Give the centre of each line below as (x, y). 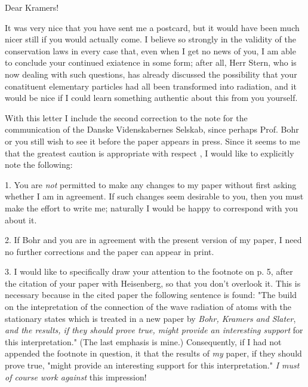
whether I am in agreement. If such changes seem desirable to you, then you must (154, 196)
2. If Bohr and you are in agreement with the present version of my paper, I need (153, 240)
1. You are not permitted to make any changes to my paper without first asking (151, 184)
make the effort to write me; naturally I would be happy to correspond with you (152, 208)
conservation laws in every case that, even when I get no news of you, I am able (150, 50)
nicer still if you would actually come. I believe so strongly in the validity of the (150, 39)
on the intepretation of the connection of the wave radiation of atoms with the (148, 307)
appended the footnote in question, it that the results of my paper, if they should (153, 353)
